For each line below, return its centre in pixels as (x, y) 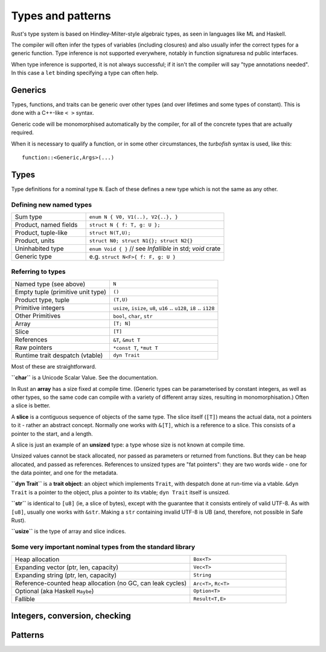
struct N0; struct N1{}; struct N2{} (141, 241)
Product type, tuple (42, 300)
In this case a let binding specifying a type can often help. (85, 73)
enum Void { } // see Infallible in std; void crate (155, 249)
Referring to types (38, 272)
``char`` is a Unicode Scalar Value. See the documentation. (85, 378)
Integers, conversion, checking (71, 615)
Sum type (28, 217)
